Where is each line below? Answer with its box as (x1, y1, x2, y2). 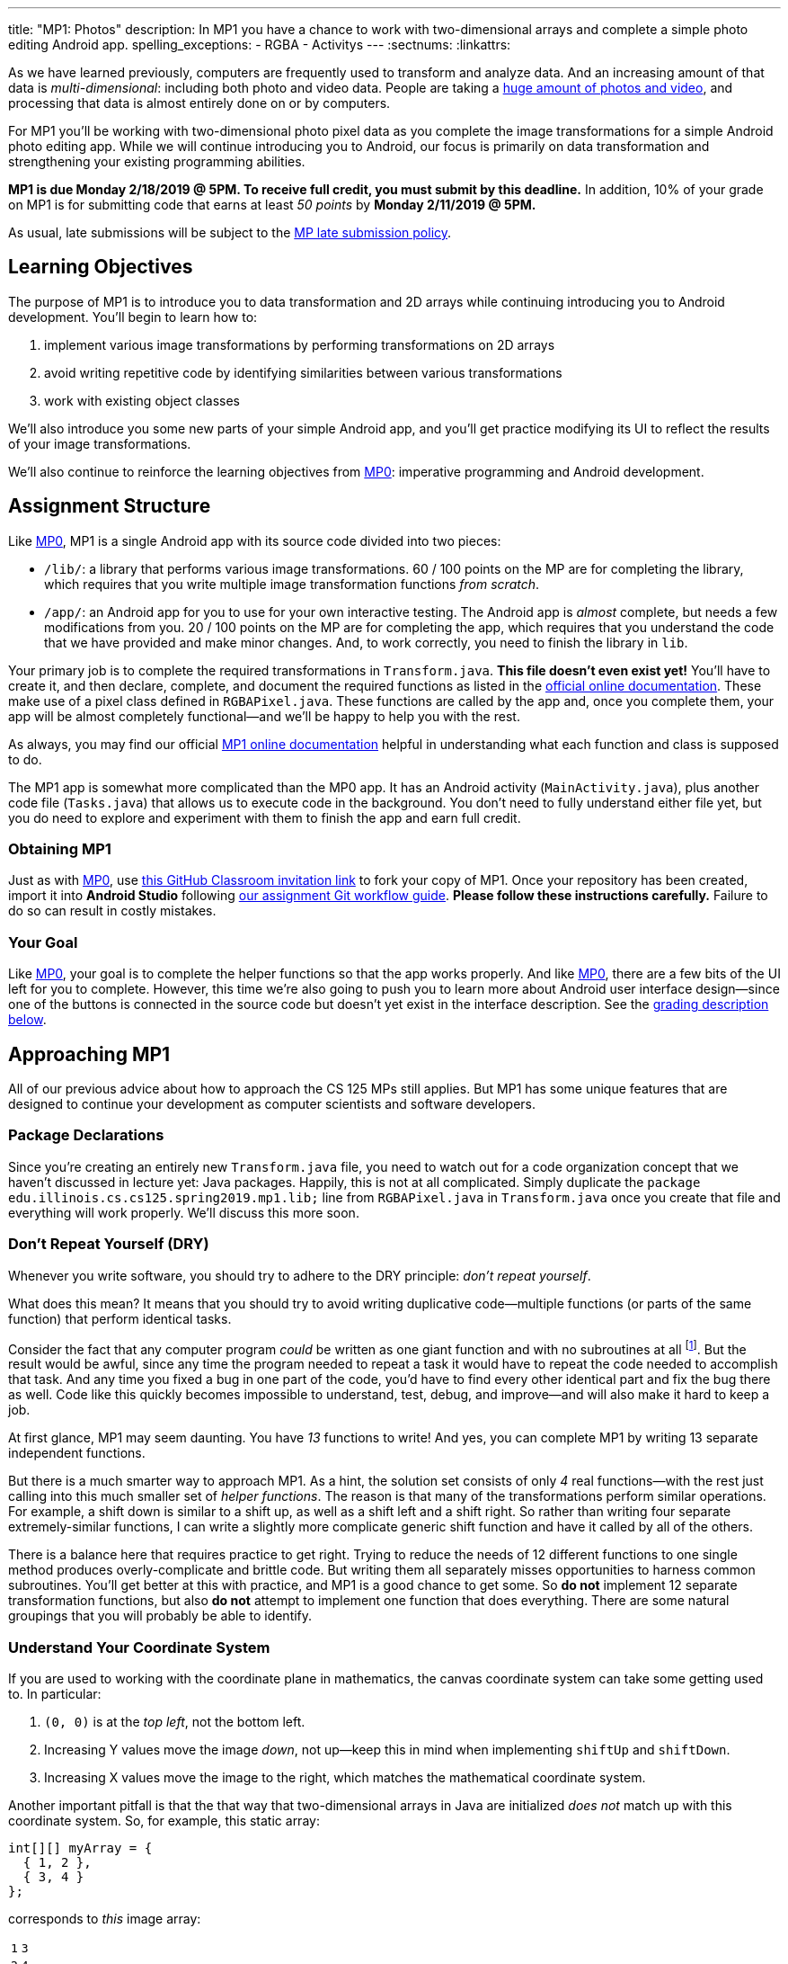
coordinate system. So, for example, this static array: (8, 1812, 320, 1828)
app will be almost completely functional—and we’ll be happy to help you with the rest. (8, 708, 520, 724)
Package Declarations (8, 1126, 164, 1145)
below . (8, 1012, 47, 1028)
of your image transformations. (8, 435, 191, 451)
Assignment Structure (8, 495, 211, 518)
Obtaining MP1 (8, 840, 111, 859)
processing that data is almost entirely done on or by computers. (8, 95, 391, 111)
